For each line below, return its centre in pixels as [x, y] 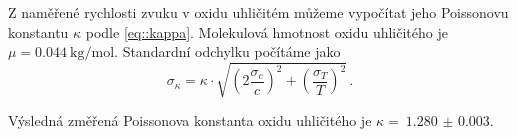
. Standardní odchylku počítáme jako [227, 51]
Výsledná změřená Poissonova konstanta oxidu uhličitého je [190, 120]
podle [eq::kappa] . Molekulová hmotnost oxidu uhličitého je [266, 31]
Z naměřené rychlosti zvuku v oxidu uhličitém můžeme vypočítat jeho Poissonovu [258, 12]
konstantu [38, 31]
